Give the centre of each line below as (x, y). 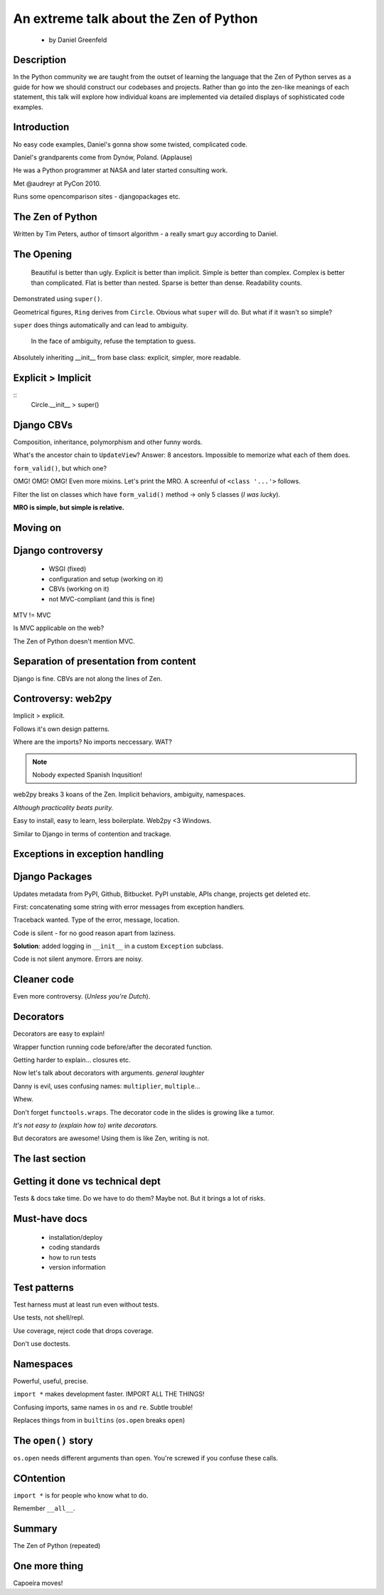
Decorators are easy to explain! (59, 1034)
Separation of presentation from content (105, 662)
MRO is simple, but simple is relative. (69, 507)
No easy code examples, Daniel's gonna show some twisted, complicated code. (130, 144)
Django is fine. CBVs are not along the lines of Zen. (88, 678)
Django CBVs (43, 425)
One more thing (48, 1566)
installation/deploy (76, 1237)
